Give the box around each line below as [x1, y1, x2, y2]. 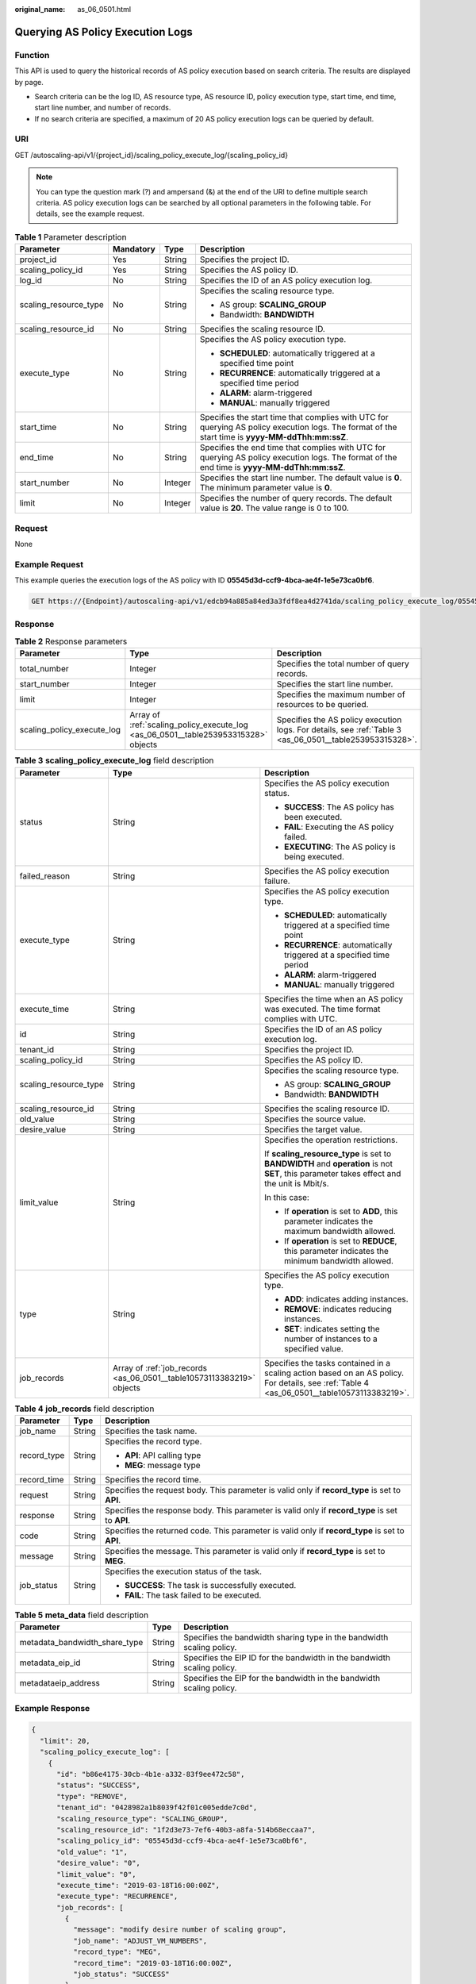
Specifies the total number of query [276, 659, 409, 670]
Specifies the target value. [264, 1124, 363, 1135]
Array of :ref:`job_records [112, 1362, 208, 1373]
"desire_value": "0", [56, 1859, 140, 1868]
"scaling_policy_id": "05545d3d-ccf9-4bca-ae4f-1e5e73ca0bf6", [56, 1836, 308, 1845]
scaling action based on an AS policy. [264, 1367, 405, 1378]
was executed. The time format [264, 1003, 381, 1014]
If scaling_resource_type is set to [264, 1148, 392, 1159]
